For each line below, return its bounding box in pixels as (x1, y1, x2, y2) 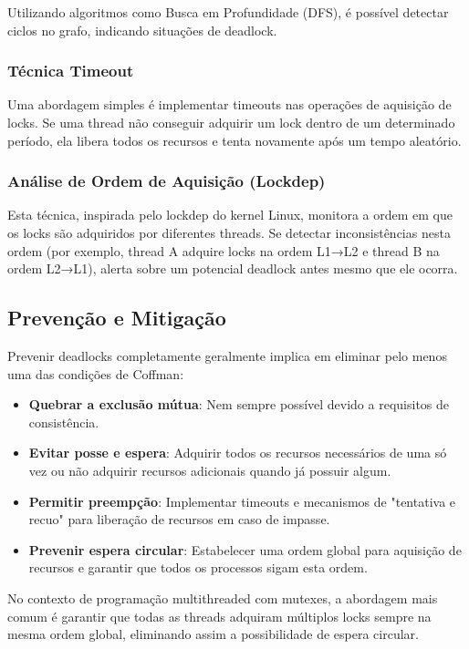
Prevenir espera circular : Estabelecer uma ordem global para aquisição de (28, 540, 462, 559)
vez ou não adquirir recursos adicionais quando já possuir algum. (28, 460, 391, 479)
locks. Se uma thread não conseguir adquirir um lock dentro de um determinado (7, 113, 455, 131)
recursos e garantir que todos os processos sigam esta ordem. (28, 558, 368, 577)
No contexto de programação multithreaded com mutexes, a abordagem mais (7, 588, 438, 607)
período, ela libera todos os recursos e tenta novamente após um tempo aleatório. (7, 130, 462, 149)
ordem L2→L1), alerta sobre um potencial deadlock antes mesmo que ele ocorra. (7, 259, 458, 278)
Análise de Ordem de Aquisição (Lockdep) (7, 170, 326, 192)
